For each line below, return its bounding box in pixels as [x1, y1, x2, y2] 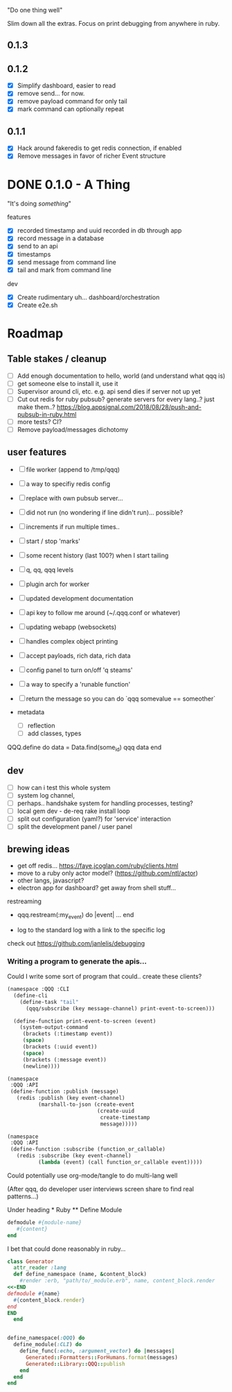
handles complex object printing [26, 637, 118, 646]
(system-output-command [19, 1024, 89, 1031]
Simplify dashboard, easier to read [17, 81, 116, 90]
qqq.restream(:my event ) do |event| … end [17, 910, 134, 921]
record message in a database [17, 234, 105, 242]
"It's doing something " [7, 199, 71, 208]
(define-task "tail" [19, 998, 79, 1005]
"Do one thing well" [7, 6, 63, 14]
